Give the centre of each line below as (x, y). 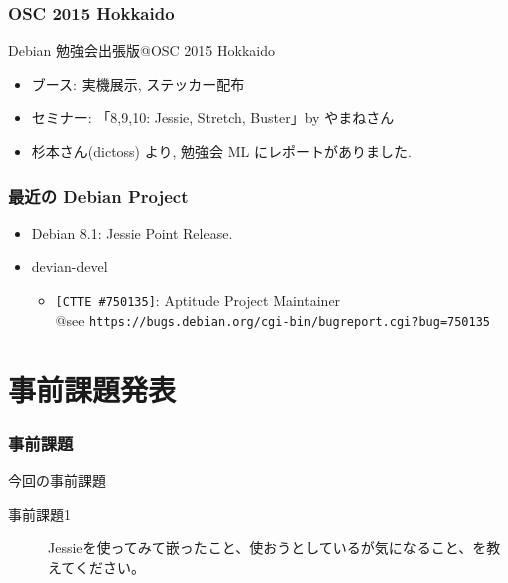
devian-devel (69, 266)
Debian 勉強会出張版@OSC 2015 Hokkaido (141, 50)
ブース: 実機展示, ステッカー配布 (138, 83)
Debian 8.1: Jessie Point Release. (132, 232)
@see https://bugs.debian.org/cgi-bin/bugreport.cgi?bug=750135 (273, 319)
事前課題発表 (92, 388)
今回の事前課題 (57, 479)
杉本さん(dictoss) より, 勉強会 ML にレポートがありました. (221, 151)
